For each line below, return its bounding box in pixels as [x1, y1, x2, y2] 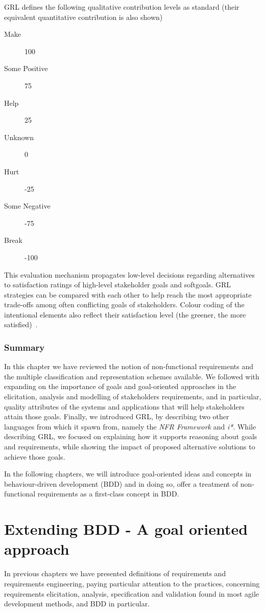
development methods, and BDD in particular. [4, 598, 150, 609]
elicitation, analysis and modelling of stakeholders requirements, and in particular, [4, 391, 261, 402]
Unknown [4, 131, 34, 142]
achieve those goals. [4, 451, 65, 462]
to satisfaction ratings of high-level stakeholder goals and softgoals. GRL [4, 279, 231, 290]
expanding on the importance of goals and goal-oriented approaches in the [4, 381, 236, 392]
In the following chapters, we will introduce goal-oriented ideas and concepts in [4, 468, 252, 479]
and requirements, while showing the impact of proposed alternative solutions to [4, 441, 255, 452]
